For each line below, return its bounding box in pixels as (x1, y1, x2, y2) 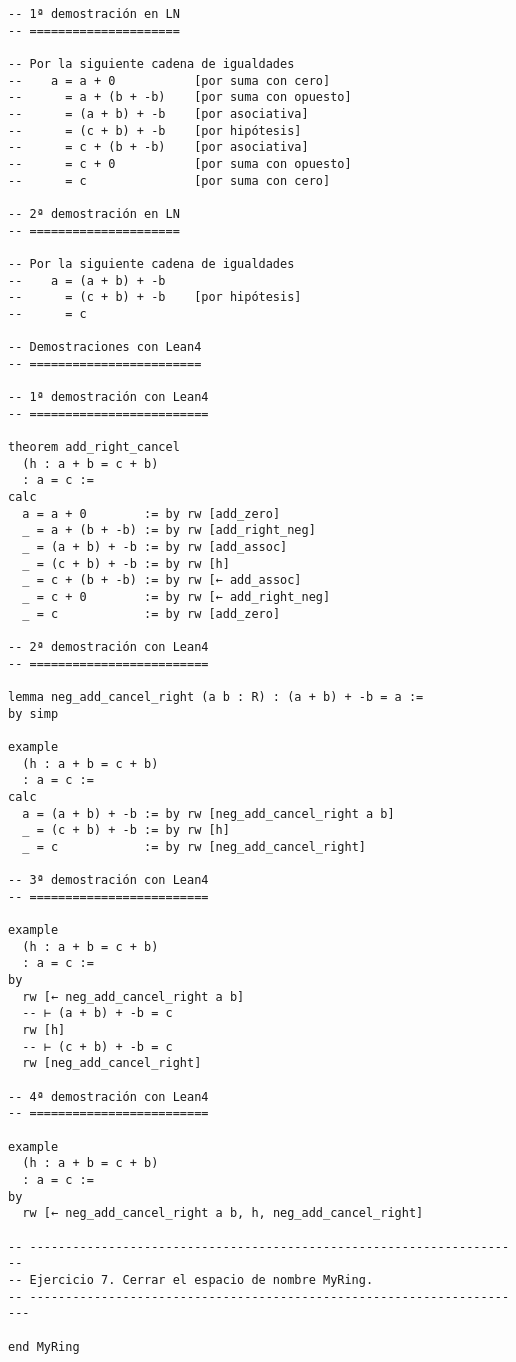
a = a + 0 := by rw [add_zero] (22, 506, 281, 521)
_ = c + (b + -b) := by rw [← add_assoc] (22, 573, 302, 588)
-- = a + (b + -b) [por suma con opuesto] (8, 90, 352, 105)
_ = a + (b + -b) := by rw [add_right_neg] (22, 523, 316, 538)
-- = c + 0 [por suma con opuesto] (8, 156, 352, 171)
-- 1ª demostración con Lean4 (8, 390, 209, 405)
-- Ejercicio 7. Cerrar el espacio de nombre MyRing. (8, 1272, 374, 1287)
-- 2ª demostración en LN (8, 206, 180, 221)
